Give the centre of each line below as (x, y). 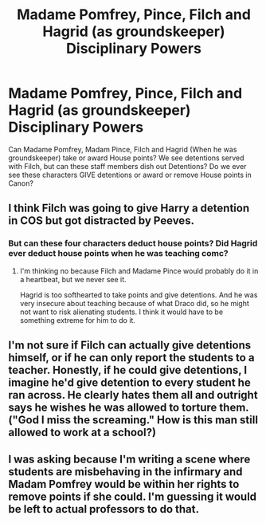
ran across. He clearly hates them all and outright (133, 395)
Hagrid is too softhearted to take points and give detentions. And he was (139, 295)
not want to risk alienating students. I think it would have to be (121, 312)
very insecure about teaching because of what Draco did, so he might (134, 303)
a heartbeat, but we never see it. (73, 279)
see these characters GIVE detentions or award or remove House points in (130, 175)
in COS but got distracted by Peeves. (102, 221)
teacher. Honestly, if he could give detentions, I (128, 370)
